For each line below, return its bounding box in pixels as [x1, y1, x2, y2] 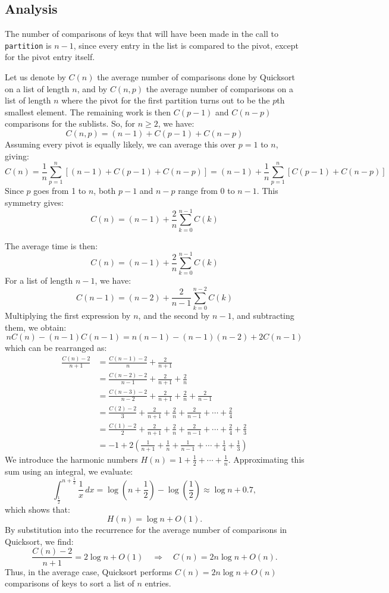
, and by [77, 82, 108, 95]
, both [93, 184, 116, 197]
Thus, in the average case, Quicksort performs [5, 565, 172, 578]
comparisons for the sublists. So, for [5, 117, 136, 130]
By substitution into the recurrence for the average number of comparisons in [5, 523, 287, 536]
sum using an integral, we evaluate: [5, 465, 133, 477]
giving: [5, 149, 29, 162]
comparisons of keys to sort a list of [5, 577, 134, 589]
